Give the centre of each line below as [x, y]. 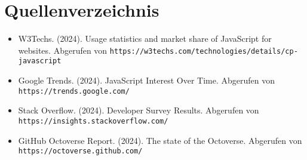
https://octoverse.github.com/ [80, 151]
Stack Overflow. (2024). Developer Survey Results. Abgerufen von [139, 110]
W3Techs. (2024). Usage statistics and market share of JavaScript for [145, 39]
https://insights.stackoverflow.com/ [93, 121]
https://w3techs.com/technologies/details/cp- [204, 51]
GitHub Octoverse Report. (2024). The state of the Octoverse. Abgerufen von [160, 140]
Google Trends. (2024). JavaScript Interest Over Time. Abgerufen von [146, 80]
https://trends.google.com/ [74, 91]
